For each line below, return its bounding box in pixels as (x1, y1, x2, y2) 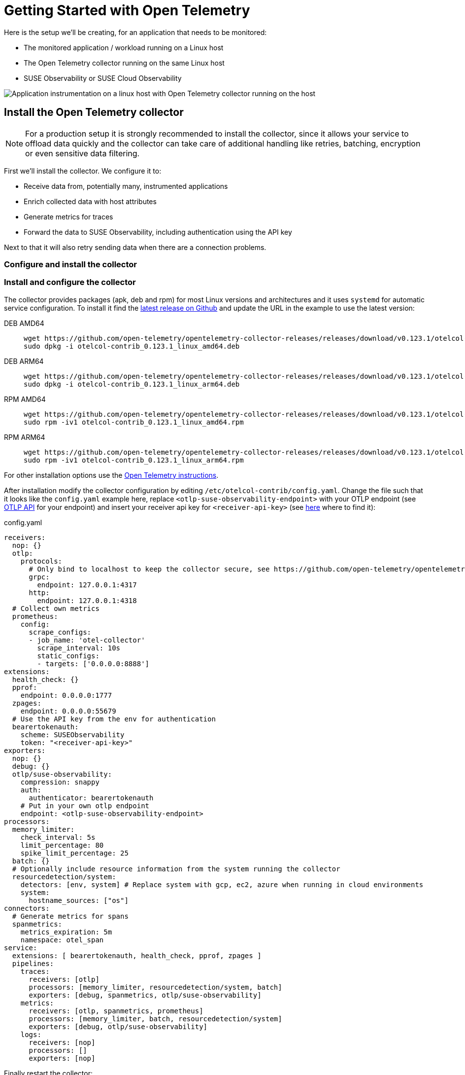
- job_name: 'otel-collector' (29, 636, 145, 644)
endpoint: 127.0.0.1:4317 (37, 580, 137, 589)
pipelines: (12, 959, 54, 967)
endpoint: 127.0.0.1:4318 (37, 596, 137, 605)
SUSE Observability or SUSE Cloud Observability (24, 73, 182, 82)
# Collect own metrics (12, 604, 100, 612)
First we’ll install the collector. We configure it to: (4, 166, 162, 175)
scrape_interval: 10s (37, 644, 121, 652)
